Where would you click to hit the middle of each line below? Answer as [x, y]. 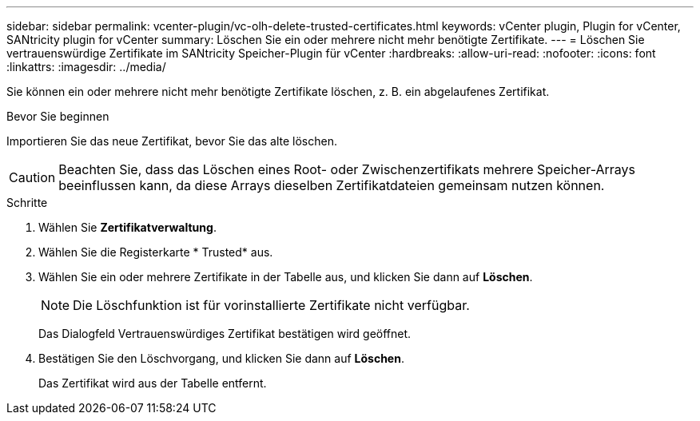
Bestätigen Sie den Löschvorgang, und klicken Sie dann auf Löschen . [221, 358]
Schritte [27, 203]
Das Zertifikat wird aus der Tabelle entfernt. [153, 383]
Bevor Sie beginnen [58, 116]
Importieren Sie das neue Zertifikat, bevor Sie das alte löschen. [172, 141]
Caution [32, 177]
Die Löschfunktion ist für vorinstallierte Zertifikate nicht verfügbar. [271, 305]
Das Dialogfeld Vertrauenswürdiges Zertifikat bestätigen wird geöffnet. [225, 334]
